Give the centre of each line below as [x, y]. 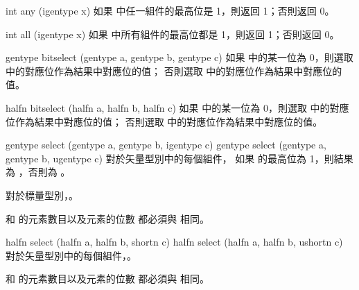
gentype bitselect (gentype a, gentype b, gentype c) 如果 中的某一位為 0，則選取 [179, 57]
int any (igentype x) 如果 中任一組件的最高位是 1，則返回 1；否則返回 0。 [170, 10]
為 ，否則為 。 [38, 172]
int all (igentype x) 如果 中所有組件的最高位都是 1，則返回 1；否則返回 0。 [173, 34]
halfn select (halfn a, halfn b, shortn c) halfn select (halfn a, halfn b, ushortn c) [174, 242]
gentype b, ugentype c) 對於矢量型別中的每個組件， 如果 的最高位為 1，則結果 [179, 158]
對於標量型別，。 [42, 195]
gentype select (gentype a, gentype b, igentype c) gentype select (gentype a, [166, 145]
